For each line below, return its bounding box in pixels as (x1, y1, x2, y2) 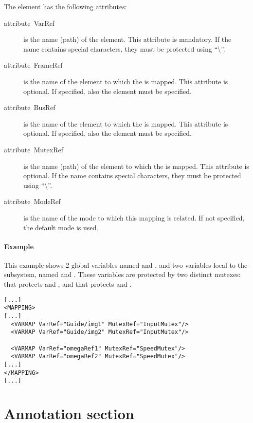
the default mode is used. (23, 222, 99, 232)
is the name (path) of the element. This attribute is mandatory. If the (23, 34, 232, 44)
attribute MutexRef (4, 144, 63, 154)
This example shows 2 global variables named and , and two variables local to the (4, 259, 248, 270)
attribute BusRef (4, 102, 55, 112)
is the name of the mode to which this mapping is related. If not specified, (23, 212, 245, 222)
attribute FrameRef (4, 60, 63, 70)
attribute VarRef (4, 18, 55, 28)
